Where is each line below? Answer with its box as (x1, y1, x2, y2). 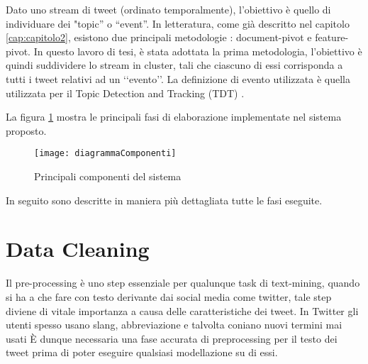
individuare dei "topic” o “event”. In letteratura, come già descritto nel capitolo (6, 16, 350, 31)
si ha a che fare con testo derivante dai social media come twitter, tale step (6, 289, 332, 304)
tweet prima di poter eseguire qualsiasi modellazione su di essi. (6, 345, 278, 360)
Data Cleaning (6, 234, 150, 263)
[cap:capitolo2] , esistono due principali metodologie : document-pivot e (6, 30, 312, 45)
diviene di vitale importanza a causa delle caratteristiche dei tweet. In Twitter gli (6, 303, 359, 318)
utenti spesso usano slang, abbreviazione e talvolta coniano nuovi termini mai (6, 317, 342, 332)
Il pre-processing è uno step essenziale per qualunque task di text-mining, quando (6, 275, 360, 290)
